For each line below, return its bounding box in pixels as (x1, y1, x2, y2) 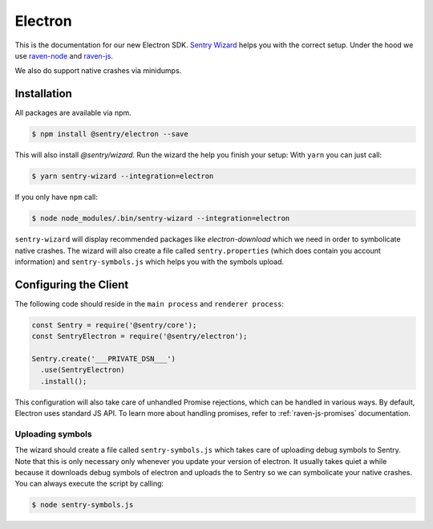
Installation (14, 87, 72, 100)
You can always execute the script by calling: (14, 478, 164, 489)
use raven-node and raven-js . (14, 51, 114, 60)
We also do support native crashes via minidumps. (14, 66, 182, 75)
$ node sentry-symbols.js (31, 500, 134, 510)
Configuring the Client (14, 278, 129, 291)
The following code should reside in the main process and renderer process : (14, 299, 285, 308)
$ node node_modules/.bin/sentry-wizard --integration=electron (31, 214, 290, 223)
